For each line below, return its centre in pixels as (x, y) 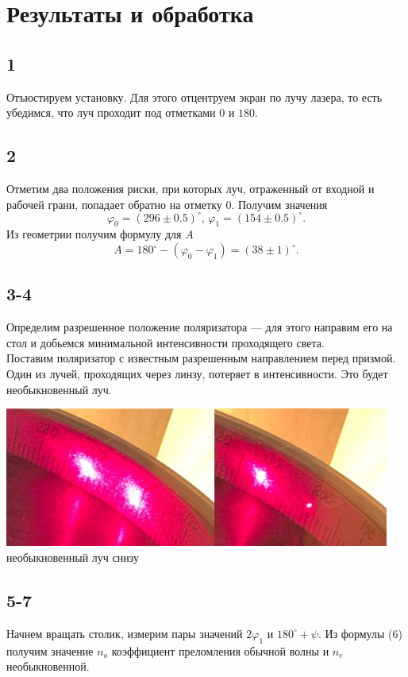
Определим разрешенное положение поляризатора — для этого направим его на (200, 327)
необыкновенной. (48, 666)
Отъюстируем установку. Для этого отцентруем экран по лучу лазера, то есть (194, 97)
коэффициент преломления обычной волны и (220, 650)
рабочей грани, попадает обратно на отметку (114, 204)
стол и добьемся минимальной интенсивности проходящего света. (166, 342)
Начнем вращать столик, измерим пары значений (125, 633)
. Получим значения (279, 204)
